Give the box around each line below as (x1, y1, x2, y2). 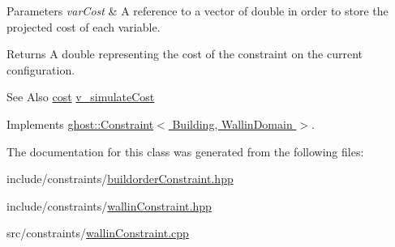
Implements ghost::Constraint (6, 115, 154, 132)
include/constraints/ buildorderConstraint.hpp (6, 170, 234, 187)
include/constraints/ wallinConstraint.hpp (6, 197, 212, 214)
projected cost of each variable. (6, 18, 161, 35)
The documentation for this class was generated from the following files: (6, 143, 364, 160)
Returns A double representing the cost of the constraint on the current (6, 45, 363, 62)
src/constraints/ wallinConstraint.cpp (6, 224, 189, 241)
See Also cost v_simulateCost (6, 88, 155, 105)
